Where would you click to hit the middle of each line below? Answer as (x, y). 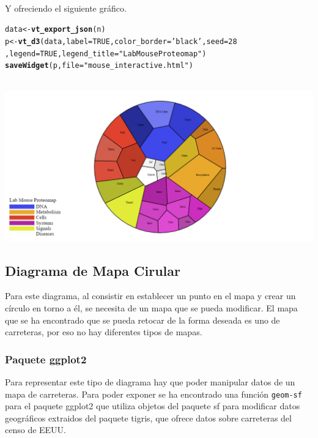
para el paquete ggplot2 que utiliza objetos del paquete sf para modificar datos (153, 406)
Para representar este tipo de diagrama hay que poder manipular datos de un (150, 381)
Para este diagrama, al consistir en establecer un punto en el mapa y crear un (150, 296)
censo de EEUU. (36, 430)
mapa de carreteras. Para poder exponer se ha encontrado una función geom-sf (153, 394)
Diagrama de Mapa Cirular (93, 270)
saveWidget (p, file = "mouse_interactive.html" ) (99, 66)
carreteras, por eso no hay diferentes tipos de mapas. (104, 332)
